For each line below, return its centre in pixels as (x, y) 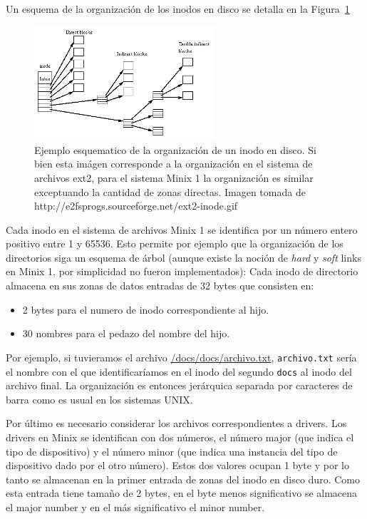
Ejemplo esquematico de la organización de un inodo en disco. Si (175, 149)
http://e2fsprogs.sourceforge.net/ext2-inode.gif (136, 206)
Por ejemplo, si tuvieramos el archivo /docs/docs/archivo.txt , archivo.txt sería (181, 357)
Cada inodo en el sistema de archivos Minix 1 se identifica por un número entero (182, 229)
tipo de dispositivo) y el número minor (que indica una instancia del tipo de (172, 451)
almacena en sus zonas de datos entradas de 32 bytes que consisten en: (160, 286)
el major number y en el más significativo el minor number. (135, 507)
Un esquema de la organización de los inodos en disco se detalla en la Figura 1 (178, 9)
